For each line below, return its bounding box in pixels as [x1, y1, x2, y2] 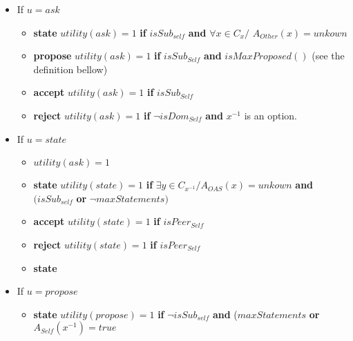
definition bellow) [33, 61, 108, 76]
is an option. [244, 108, 297, 122]
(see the [312, 48, 345, 63]
